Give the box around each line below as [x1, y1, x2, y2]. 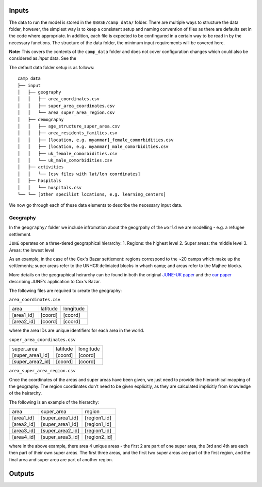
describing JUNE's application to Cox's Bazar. [9, 279, 101, 285]
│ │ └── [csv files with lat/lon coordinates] [17, 171, 141, 177]
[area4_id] [12, 433, 36, 440]
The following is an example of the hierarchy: [9, 399, 99, 405]
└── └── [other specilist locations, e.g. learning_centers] [17, 191, 166, 197]
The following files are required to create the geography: [9, 288, 122, 293]
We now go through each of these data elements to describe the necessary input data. [9, 202, 182, 208]
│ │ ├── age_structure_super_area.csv [17, 123, 120, 129]
